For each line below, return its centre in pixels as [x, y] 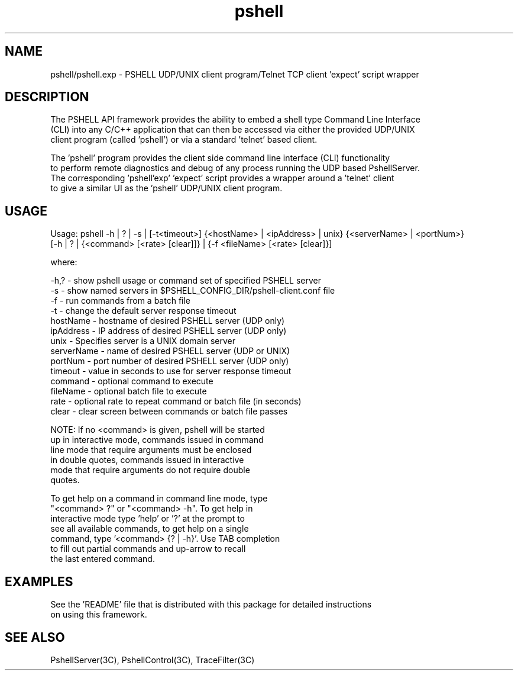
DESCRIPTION [47, 97]
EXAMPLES [39, 581]
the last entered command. [103, 559]
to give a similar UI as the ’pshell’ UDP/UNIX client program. [166, 188]
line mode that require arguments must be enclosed [151, 450]
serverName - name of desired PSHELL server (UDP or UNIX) [170, 351]
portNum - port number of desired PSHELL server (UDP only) [170, 361]
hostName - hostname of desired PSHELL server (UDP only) [168, 321]
